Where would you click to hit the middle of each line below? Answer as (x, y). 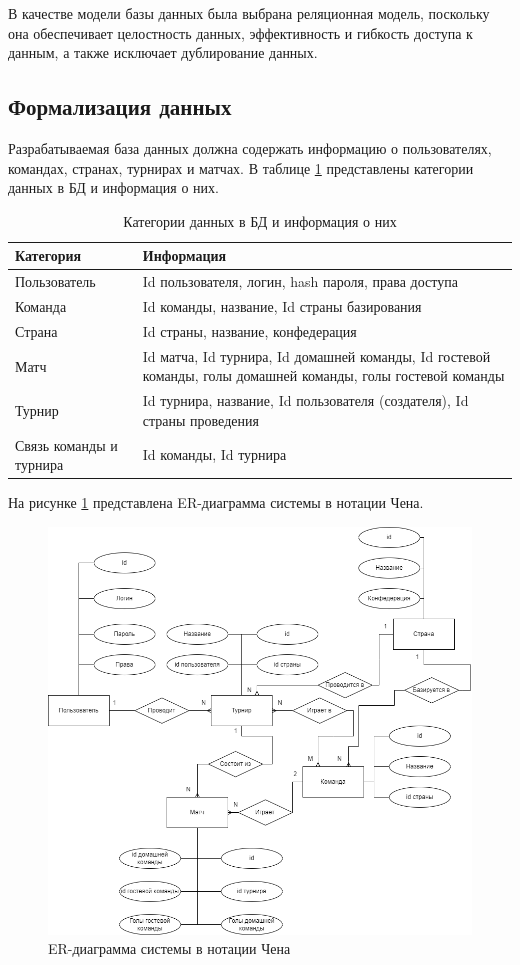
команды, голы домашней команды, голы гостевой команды (323, 375)
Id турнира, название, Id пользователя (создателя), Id (305, 400)
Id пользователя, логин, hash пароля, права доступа (300, 281)
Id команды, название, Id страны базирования (282, 306)
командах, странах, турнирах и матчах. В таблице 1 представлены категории (241, 167)
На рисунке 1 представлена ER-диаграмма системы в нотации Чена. (216, 502)
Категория (48, 255)
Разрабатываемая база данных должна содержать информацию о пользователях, (250, 147)
